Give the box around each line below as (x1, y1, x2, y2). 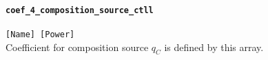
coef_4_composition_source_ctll (6, 5, 154, 15)
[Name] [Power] (6, 29, 75, 39)
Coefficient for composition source (6, 39, 149, 54)
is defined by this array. (164, 39, 264, 54)
